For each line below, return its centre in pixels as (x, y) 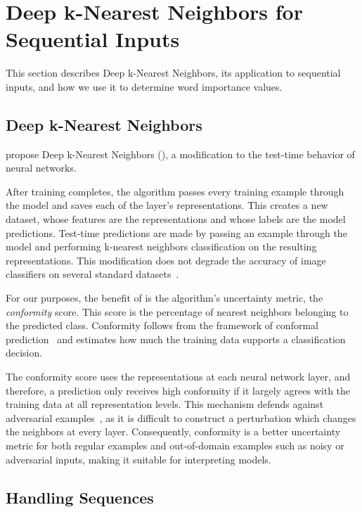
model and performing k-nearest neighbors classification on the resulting (161, 247)
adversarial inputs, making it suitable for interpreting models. (138, 459)
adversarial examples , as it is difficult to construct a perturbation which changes (181, 417)
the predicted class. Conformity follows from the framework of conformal (162, 325)
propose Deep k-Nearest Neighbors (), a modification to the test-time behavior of (180, 154)
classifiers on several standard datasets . (92, 274)
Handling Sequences (80, 497)
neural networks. (41, 168)
